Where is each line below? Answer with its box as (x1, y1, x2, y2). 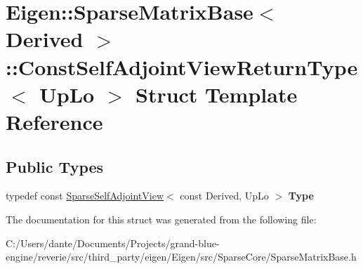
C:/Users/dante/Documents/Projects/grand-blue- (6, 235, 220, 250)
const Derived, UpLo (180, 188, 269, 203)
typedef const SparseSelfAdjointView (6, 188, 164, 203)
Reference (6, 107, 103, 136)
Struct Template (135, 79, 298, 108)
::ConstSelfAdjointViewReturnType (6, 52, 358, 81)
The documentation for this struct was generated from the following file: (6, 211, 317, 226)
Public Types (6, 155, 104, 177)
